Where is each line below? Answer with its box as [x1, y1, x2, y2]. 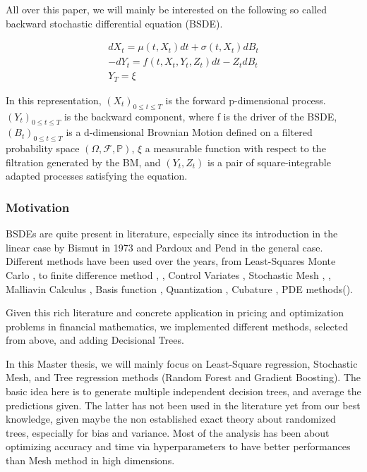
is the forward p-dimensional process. [165, 92, 326, 107]
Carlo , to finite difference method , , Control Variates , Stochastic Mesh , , [6, 267, 331, 282]
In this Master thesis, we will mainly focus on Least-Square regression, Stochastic [6, 356, 358, 371]
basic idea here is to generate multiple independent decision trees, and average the [6, 384, 361, 399]
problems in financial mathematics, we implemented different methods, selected [6, 318, 349, 333]
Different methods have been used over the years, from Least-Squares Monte [6, 254, 336, 268]
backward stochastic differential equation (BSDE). [6, 15, 223, 30]
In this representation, [6, 92, 102, 107]
